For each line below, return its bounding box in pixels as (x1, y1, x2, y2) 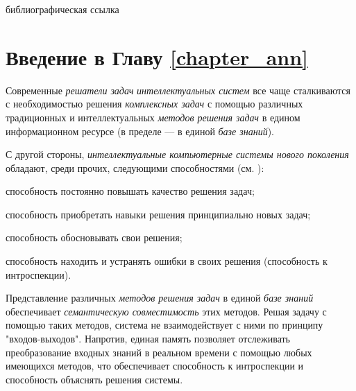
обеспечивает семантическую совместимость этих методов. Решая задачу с (6, 304, 327, 318)
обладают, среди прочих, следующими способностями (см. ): (6, 160, 264, 175)
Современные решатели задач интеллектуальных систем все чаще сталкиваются (6, 82, 350, 97)
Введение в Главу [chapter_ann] (6, 42, 308, 71)
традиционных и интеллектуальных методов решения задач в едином (6, 110, 300, 124)
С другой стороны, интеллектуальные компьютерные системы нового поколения (6, 147, 349, 162)
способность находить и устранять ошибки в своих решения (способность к (6, 254, 328, 268)
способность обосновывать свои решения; (6, 230, 183, 245)
